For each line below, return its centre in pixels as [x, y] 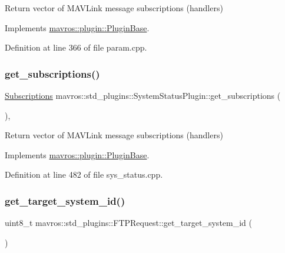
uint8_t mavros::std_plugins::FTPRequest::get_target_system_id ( [128, 223]
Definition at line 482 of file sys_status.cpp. [84, 174]
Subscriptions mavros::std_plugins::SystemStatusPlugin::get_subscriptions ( [143, 95]
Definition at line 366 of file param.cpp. [76, 47]
